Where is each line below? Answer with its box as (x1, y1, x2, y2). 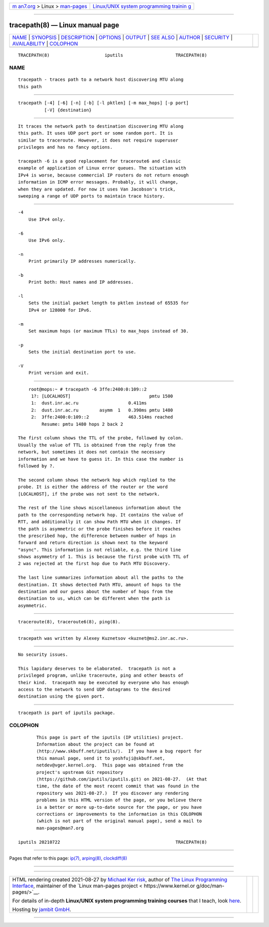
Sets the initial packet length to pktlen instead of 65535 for (28, 300, 189, 306)
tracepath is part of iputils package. (18, 710, 116, 716)
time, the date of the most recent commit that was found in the (36, 783, 199, 789)
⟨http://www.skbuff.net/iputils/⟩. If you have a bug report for (36, 748, 202, 754)
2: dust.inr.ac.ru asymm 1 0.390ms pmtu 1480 (31, 407, 173, 413)
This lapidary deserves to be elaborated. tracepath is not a (18, 666, 176, 671)
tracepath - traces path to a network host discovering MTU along (18, 77, 184, 82)
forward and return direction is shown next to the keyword (18, 540, 168, 546)
